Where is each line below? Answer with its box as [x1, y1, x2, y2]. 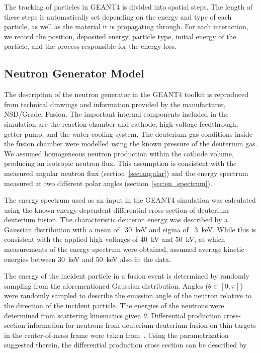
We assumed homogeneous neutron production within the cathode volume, [4, 148, 234, 158]
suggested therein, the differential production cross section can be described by [4, 339, 247, 350]
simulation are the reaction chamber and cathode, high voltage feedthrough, [4, 118, 238, 129]
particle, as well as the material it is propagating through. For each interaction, [4, 21, 248, 32]
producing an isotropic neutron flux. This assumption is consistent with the [4, 158, 237, 168]
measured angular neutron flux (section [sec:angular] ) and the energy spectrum [4, 167, 248, 178]
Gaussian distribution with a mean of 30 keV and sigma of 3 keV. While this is [4, 224, 256, 234]
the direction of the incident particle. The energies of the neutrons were [4, 300, 224, 311]
